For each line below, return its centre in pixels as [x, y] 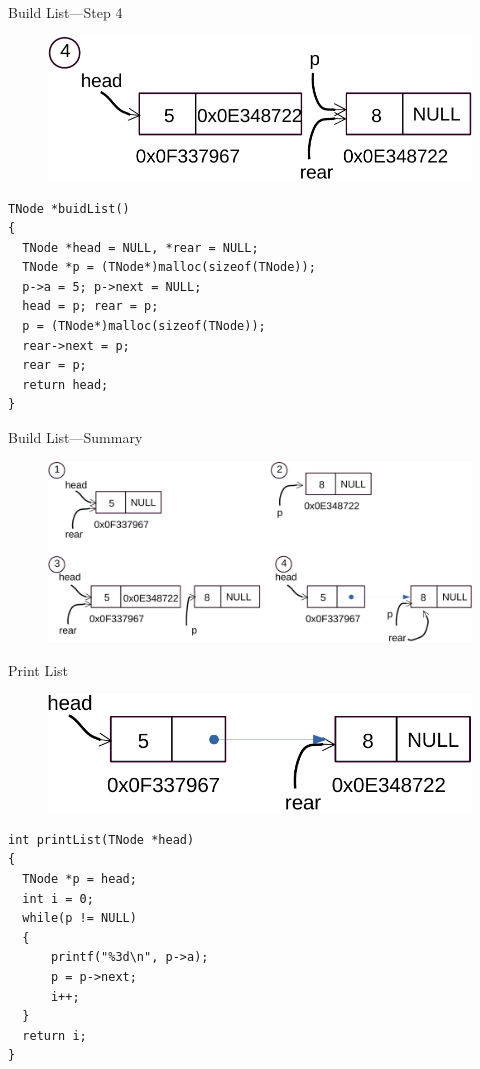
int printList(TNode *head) [101, 839]
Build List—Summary [75, 437]
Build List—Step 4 [65, 12]
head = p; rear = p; [90, 306]
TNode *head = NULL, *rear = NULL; [140, 247]
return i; [54, 1035]
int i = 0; [58, 898]
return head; [65, 384]
